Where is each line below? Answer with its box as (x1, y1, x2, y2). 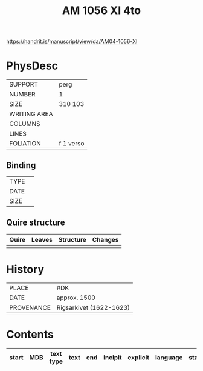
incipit (103, 353, 122, 361)
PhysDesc (6, 59, 59, 73)
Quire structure (6, 218, 65, 228)
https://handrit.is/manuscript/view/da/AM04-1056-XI (6, 38, 138, 45)
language (155, 353, 183, 361)
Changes (92, 235, 119, 244)
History (6, 262, 45, 276)
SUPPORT (9, 80, 38, 89)
